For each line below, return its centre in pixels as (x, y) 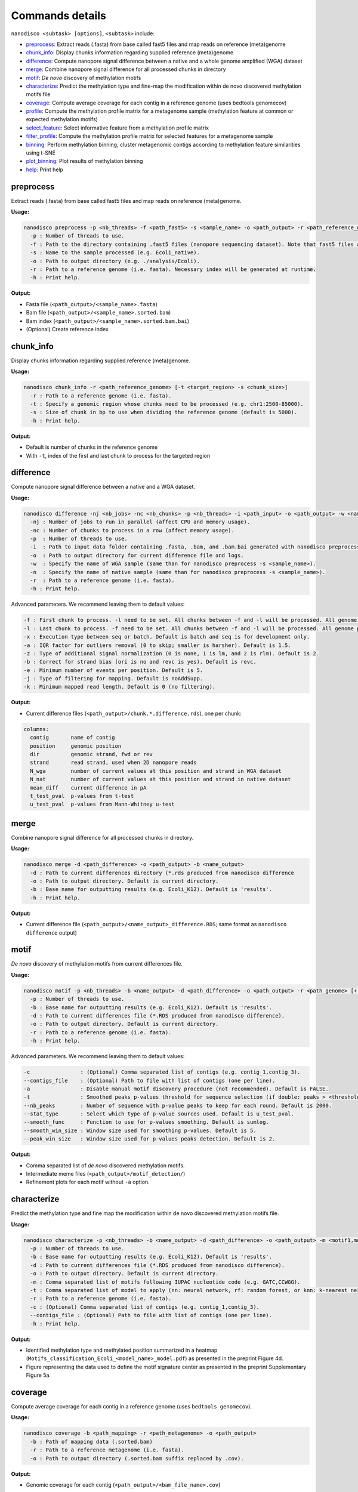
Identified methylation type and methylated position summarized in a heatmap (122, 1350)
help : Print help (45, 169)
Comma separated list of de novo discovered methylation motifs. (105, 1165)
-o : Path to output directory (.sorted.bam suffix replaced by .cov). (137, 1458)
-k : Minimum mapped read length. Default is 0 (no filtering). (120, 687)
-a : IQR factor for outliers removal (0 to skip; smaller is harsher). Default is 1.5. (158, 645)
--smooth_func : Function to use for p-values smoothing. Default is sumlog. (146, 1122)
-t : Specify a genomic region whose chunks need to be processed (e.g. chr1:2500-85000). (167, 404)
